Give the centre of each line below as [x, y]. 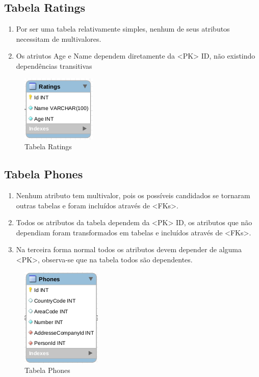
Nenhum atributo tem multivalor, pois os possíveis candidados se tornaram [133, 195]
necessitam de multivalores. [59, 38]
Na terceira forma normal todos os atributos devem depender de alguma [129, 249]
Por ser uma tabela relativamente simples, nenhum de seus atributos [123, 29]
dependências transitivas [54, 65]
